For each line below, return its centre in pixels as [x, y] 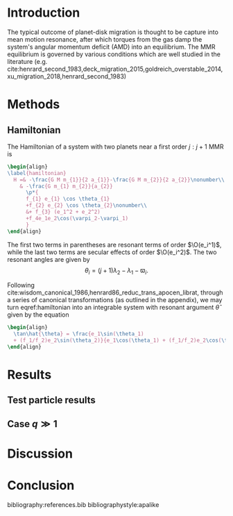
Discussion [40, 454]
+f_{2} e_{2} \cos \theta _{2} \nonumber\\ [86, 206]
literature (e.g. [27, 61]
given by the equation [38, 315]
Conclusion [41, 486]
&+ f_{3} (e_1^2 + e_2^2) [63, 212]
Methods [34, 105]
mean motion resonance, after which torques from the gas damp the [105, 39]
